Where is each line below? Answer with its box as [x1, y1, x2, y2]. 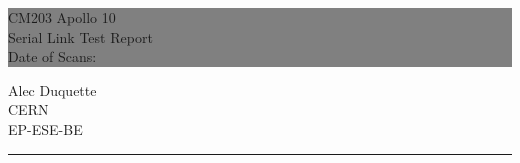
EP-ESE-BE [8, 118, 83, 139]
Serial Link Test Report [8, 26, 153, 47]
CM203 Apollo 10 [8, 7, 116, 27]
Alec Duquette [8, 79, 97, 100]
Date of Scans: [8, 46, 97, 67]
